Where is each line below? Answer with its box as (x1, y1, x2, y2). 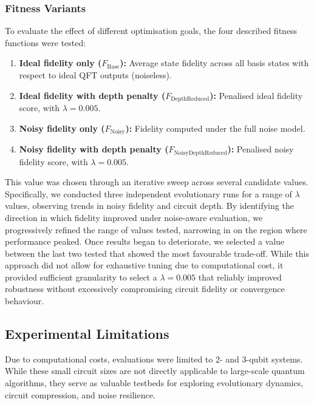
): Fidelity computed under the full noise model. (125, 121, 305, 134)
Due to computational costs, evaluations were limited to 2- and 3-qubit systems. (5, 352, 303, 365)
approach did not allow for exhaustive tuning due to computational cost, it (5, 259, 284, 271)
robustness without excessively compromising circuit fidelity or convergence (5, 282, 285, 295)
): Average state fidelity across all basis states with (120, 56, 309, 69)
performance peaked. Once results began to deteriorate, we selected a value (5, 235, 285, 248)
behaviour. (5, 294, 44, 307)
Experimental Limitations (5, 324, 169, 343)
